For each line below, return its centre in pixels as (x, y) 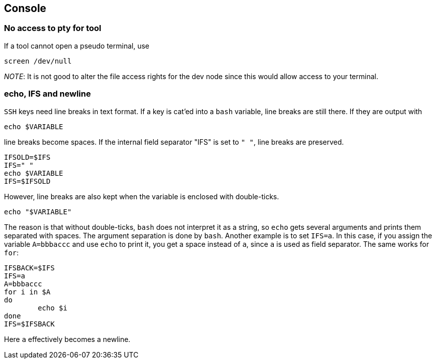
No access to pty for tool (53, 28)
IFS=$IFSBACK (30, 324)
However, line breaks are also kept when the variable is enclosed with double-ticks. (142, 196)
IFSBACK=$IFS (30, 268)
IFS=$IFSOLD (27, 181)
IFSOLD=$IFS (27, 157)
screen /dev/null (38, 61)
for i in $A (27, 292)
